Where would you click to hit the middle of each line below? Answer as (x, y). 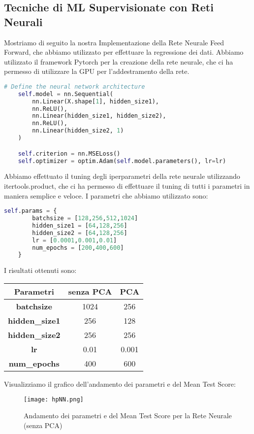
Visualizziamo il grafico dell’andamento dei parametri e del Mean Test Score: (120, 384)
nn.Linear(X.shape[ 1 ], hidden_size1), (96, 101)
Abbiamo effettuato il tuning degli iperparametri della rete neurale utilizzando (122, 176)
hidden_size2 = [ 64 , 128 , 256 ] (80, 233)
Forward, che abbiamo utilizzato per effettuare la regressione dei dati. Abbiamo (124, 52)
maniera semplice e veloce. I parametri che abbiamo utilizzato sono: (106, 195)
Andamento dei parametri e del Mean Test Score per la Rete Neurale (128, 416)
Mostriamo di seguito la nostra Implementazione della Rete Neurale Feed (114, 42)
